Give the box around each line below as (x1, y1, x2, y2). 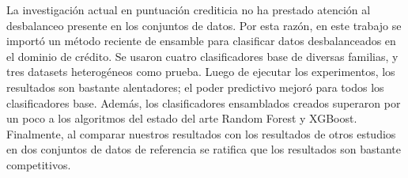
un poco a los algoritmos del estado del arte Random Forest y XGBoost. (6, 110, 357, 127)
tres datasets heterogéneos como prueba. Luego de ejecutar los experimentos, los (6, 63, 395, 80)
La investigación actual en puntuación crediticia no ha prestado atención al (6, 2, 371, 17)
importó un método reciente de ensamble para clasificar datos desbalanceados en (6, 32, 396, 49)
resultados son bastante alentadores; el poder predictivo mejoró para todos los (6, 78, 384, 95)
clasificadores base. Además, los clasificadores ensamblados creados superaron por (6, 94, 401, 111)
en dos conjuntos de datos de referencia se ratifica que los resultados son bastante (6, 141, 401, 157)
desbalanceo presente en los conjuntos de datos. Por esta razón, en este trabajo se (6, 17, 402, 33)
